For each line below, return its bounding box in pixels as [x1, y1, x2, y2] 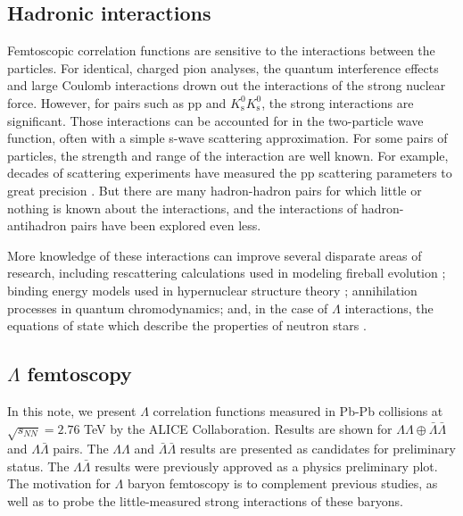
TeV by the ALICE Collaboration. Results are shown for [84, 419, 393, 437]
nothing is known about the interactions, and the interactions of [7, 198, 358, 217]
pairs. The [53, 439, 109, 458]
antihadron [7, 216, 67, 235]
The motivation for [7, 474, 111, 493]
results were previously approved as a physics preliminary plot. [95, 456, 438, 475]
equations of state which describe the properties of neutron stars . [7, 316, 367, 335]
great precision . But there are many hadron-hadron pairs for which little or [7, 180, 422, 199]
